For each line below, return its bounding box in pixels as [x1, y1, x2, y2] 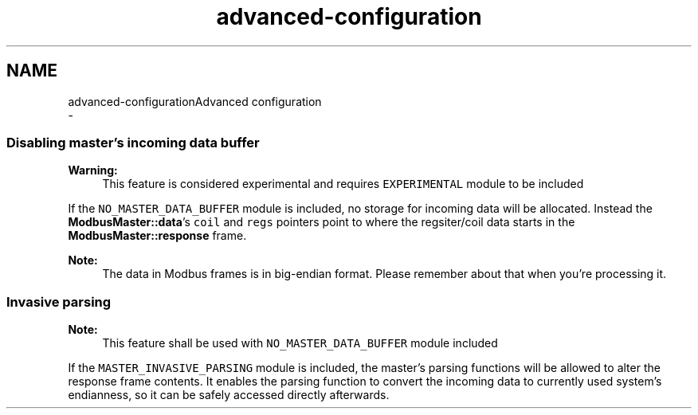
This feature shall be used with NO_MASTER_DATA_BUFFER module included [102, 336, 498, 350]
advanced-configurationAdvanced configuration [68, 94, 322, 108]
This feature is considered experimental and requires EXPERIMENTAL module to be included [102, 177, 584, 191]
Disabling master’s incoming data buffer [6, 134, 260, 151]
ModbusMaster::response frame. [68, 229, 247, 243]
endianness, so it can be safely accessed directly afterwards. [68, 388, 390, 402]
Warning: [68, 163, 118, 178]
